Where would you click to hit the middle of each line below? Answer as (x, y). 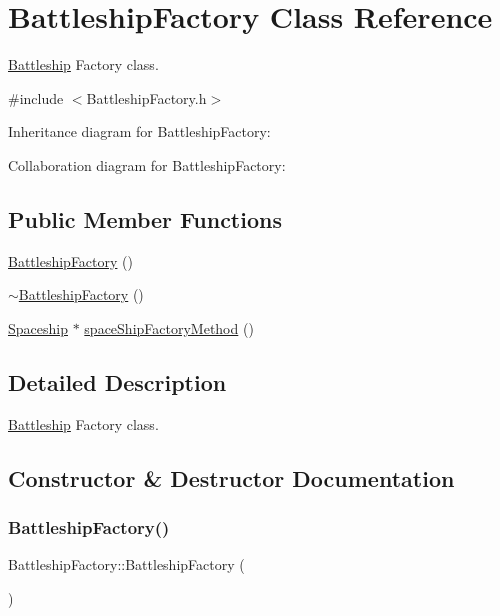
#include (36, 97)
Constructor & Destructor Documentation (231, 477)
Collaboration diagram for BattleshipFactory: (147, 164)
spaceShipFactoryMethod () (169, 327)
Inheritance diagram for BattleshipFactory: (139, 131)
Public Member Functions (145, 218)
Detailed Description (117, 381)
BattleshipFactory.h (146, 97)
